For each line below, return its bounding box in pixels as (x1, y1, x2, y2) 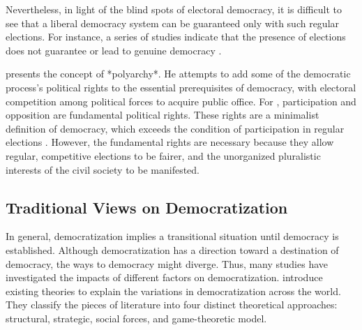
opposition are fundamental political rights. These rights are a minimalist (6, 107, 319, 122)
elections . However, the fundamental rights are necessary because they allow (6, 135, 334, 149)
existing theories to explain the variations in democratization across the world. (6, 283, 341, 298)
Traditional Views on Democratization (6, 196, 288, 218)
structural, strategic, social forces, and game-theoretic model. (6, 310, 267, 325)
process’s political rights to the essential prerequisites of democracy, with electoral (6, 80, 356, 94)
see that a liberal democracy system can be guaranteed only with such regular (6, 15, 340, 30)
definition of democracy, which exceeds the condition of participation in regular (6, 121, 345, 135)
